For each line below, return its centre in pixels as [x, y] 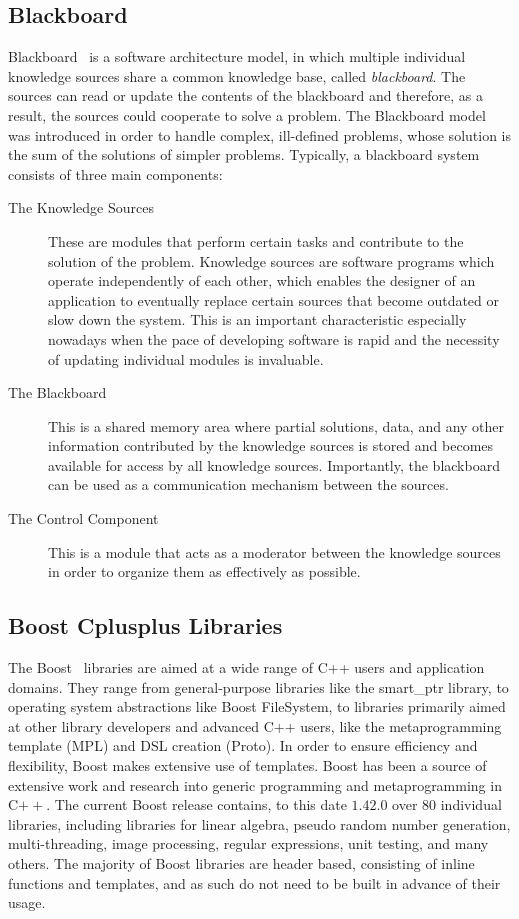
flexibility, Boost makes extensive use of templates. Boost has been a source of [247, 765]
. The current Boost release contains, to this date [196, 804]
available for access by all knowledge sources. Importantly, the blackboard [274, 464]
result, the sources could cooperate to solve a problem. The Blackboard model [247, 114]
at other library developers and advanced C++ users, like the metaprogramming [255, 725]
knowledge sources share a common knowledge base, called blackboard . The [237, 75]
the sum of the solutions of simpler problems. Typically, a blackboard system [244, 154]
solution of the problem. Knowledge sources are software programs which [271, 260]
